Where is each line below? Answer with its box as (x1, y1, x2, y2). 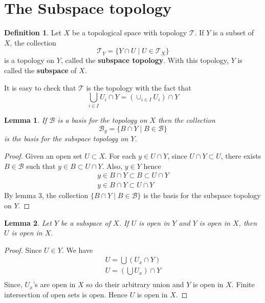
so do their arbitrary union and (86, 279, 184, 290)
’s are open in (33, 279, 76, 290)
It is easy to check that (4, 82, 76, 93)
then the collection (158, 115, 215, 125)
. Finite (231, 279, 255, 290)
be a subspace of (61, 217, 111, 228)
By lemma (4, 190, 36, 201)
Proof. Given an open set (4, 150, 82, 161)
